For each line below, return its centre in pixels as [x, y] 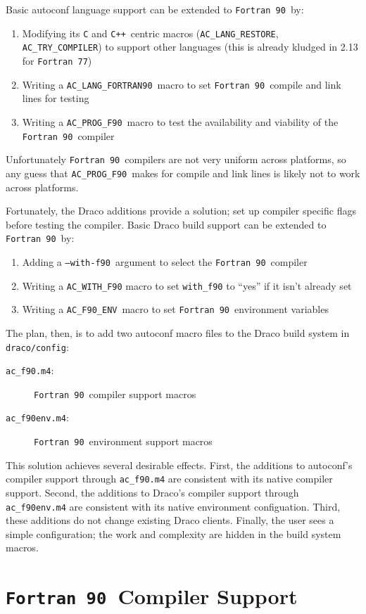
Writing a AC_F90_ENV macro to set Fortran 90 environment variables [175, 309]
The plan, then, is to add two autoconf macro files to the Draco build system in [178, 332]
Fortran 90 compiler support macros [115, 394]
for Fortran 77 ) [57, 60]
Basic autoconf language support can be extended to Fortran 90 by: [155, 9]
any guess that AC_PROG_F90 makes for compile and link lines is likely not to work [183, 173]
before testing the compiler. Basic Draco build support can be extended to [166, 224]
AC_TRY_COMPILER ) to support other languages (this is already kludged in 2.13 [190, 47]
